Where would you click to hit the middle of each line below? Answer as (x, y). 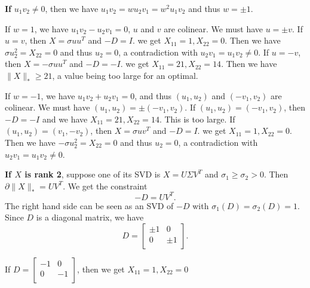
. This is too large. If (197, 119)
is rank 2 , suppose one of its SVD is (93, 174)
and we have (65, 119)
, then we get (101, 269)
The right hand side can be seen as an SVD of (89, 205)
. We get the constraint (105, 186)
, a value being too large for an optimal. (125, 75)
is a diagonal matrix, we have (90, 217)
